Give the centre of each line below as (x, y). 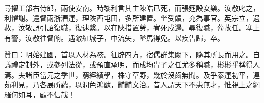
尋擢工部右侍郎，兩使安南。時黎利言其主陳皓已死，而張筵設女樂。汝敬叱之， (132, 8)
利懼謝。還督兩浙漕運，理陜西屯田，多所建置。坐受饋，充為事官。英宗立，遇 (132, 18)
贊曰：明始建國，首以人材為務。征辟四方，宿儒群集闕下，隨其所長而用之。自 (132, 55)
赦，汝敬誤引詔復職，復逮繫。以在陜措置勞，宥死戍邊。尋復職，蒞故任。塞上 (132, 28)
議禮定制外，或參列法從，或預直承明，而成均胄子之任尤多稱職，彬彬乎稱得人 (132, 64)
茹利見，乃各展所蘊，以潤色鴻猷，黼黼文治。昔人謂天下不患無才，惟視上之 (128, 84)
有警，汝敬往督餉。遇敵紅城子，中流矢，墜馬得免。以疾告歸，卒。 (114, 37)
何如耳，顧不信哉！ (43, 94)
